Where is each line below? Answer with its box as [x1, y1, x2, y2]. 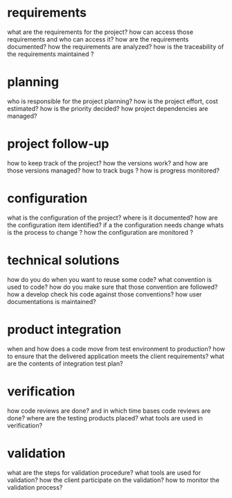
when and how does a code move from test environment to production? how [7, 344, 225, 353]
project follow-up [7, 136, 109, 152]
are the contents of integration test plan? [7, 359, 123, 368]
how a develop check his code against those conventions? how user [7, 290, 202, 299]
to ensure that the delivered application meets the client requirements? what [7, 352, 225, 360]
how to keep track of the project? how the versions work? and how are [7, 159, 208, 167]
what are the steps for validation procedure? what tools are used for [7, 468, 201, 477]
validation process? [7, 483, 63, 491]
